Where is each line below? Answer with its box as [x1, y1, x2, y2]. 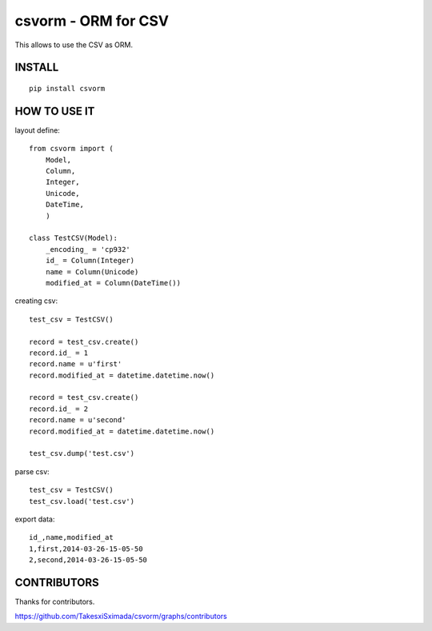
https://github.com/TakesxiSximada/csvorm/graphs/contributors [14, 612, 227, 621]
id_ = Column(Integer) [45, 256, 135, 266]
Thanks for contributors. [14, 597, 95, 607]
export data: [14, 514, 55, 524]
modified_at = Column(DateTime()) [45, 278, 182, 287]
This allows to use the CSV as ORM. [14, 40, 134, 50]
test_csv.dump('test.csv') [29, 449, 135, 458]
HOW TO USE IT [14, 104, 95, 118]
